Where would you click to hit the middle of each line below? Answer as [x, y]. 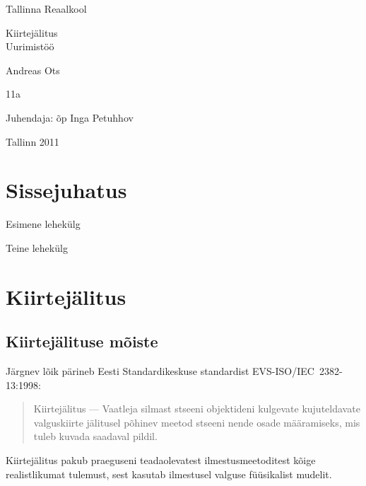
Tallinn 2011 [33, 141]
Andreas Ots [33, 70]
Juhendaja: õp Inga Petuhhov [70, 117]
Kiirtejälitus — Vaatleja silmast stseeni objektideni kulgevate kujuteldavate [197, 409]
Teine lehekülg [37, 247]
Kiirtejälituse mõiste [82, 341]
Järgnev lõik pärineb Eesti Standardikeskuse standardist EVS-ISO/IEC [160, 371]
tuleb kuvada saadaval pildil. [95, 436]
